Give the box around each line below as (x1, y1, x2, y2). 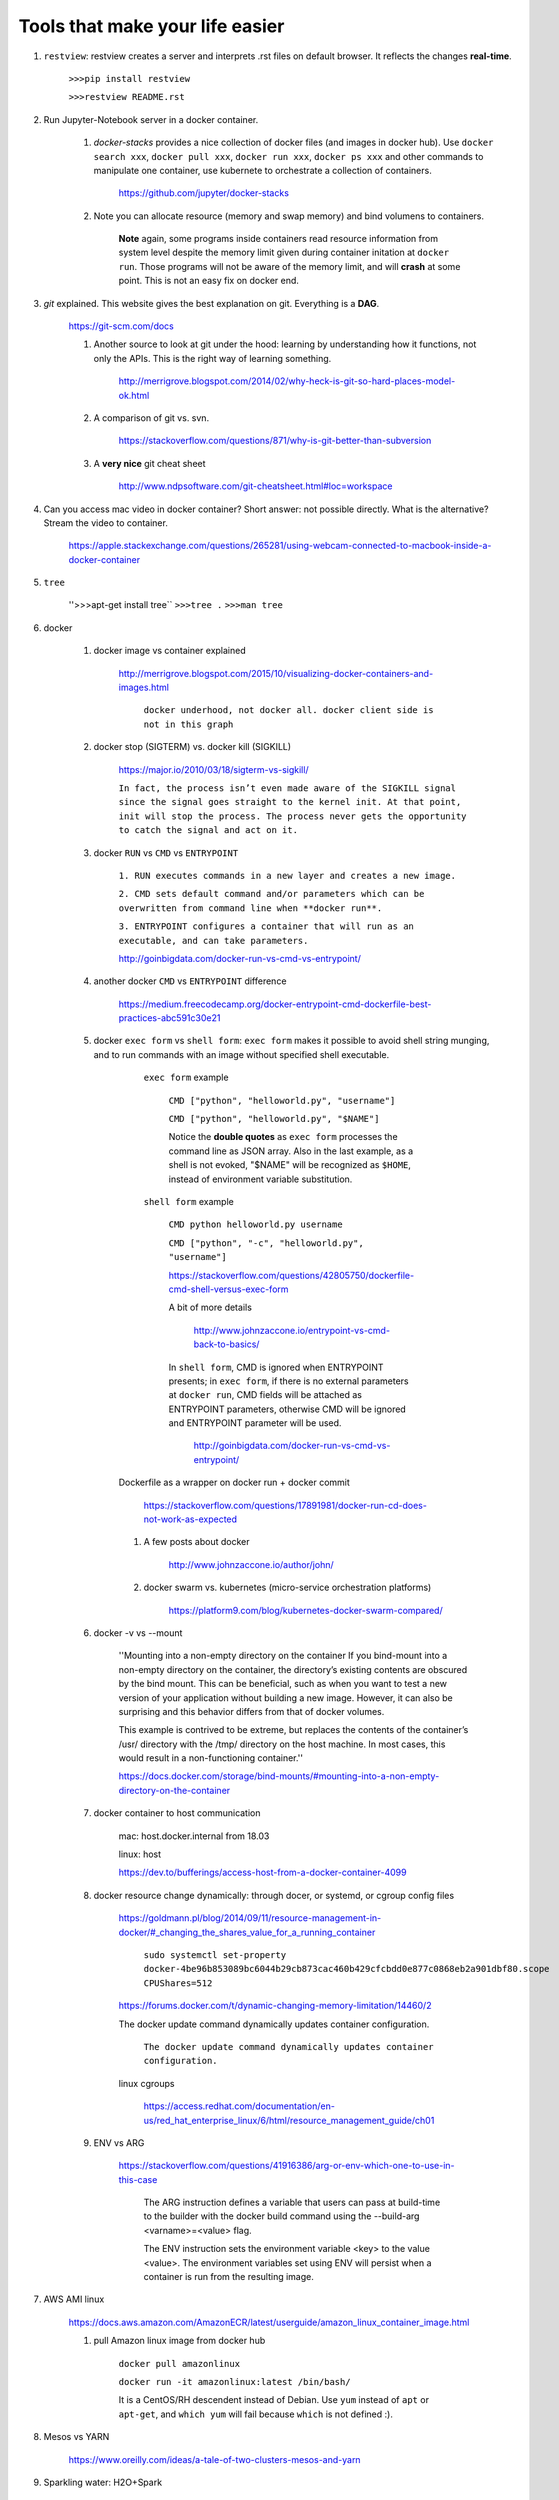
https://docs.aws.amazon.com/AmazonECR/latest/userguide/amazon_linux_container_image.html (68, 2316, 470, 2328)
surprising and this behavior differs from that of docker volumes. (118, 1705, 385, 1717)
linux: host (118, 1848, 162, 1860)
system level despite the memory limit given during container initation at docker (118, 246, 450, 259)
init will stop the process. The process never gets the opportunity (118, 810, 467, 822)
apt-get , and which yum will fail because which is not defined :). (118, 2408, 394, 2420)
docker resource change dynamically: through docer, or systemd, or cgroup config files (93, 1889, 455, 1901)
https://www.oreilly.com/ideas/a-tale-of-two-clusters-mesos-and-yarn (68, 2453, 361, 2465)
